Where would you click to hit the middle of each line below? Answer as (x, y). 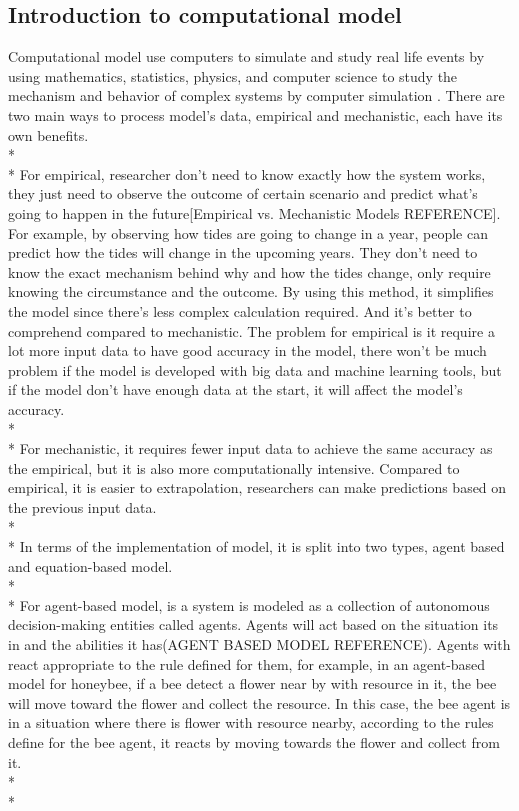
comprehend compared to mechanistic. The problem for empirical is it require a (251, 330)
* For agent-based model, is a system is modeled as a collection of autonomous (249, 604)
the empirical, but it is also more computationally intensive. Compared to (234, 467)
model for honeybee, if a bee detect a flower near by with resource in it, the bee (252, 683)
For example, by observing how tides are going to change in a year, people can (248, 232)
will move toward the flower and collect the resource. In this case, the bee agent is (259, 702)
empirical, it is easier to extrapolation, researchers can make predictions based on (257, 487)
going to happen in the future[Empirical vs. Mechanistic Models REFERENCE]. (254, 212)
